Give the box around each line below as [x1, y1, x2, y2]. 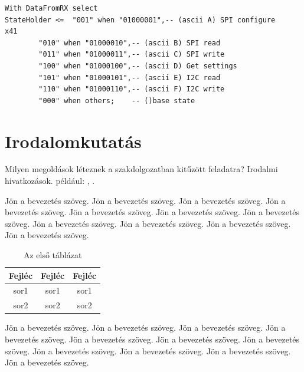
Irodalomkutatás [5, 129, 142, 153]
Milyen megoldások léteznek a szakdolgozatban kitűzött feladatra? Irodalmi [5, 163, 278, 175]
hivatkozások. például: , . [5, 175, 95, 187]
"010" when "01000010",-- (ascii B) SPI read [38, 38, 221, 47]
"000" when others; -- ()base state [38, 96, 195, 105]
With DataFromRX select [5, 4, 98, 12]
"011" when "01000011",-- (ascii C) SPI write [38, 50, 225, 59]
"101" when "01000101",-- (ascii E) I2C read [38, 73, 221, 82]
